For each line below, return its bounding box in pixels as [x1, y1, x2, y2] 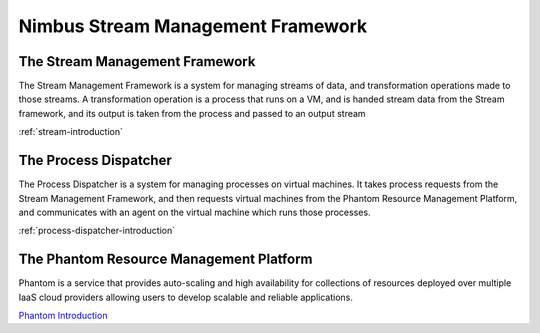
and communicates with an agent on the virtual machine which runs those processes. [18, 206, 371, 218]
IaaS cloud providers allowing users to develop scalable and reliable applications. [18, 291, 354, 303]
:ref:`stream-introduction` [18, 126, 124, 138]
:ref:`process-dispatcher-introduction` [18, 225, 175, 237]
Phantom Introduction [18, 310, 108, 321]
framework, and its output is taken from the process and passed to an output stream [18, 107, 366, 119]
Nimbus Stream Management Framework [18, 15, 368, 37]
